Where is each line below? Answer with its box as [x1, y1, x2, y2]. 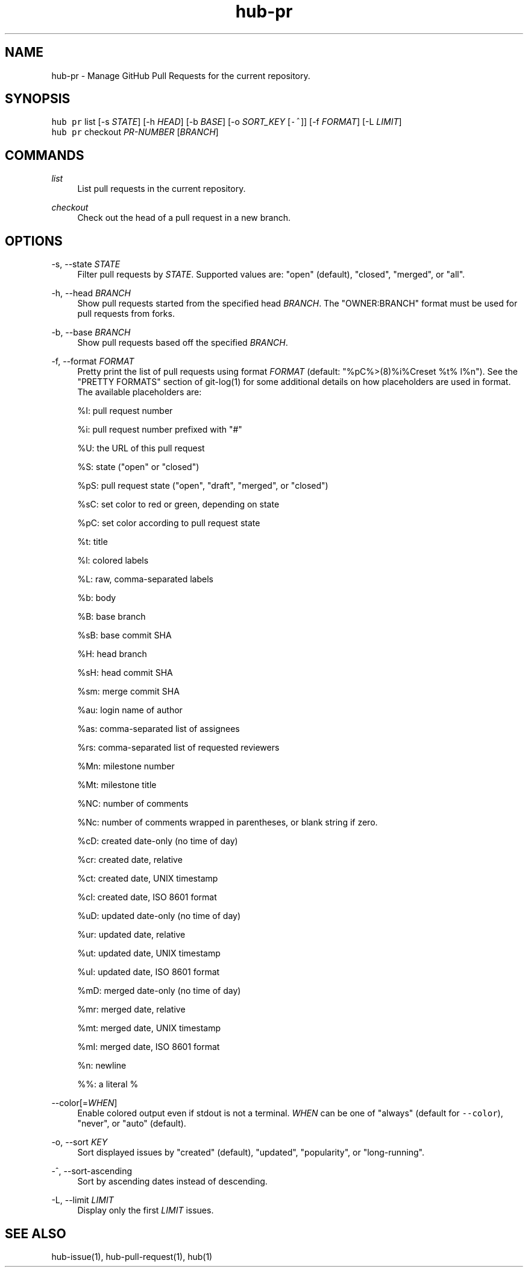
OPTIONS [5, 233, 63, 249]
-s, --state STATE [51, 259, 121, 270]
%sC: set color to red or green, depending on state [77, 499, 280, 510]
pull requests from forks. [77, 308, 175, 319]
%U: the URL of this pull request [77, 443, 205, 454]
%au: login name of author [77, 705, 183, 716]
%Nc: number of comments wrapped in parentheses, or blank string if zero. [77, 817, 378, 828]
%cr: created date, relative [77, 854, 183, 865]
